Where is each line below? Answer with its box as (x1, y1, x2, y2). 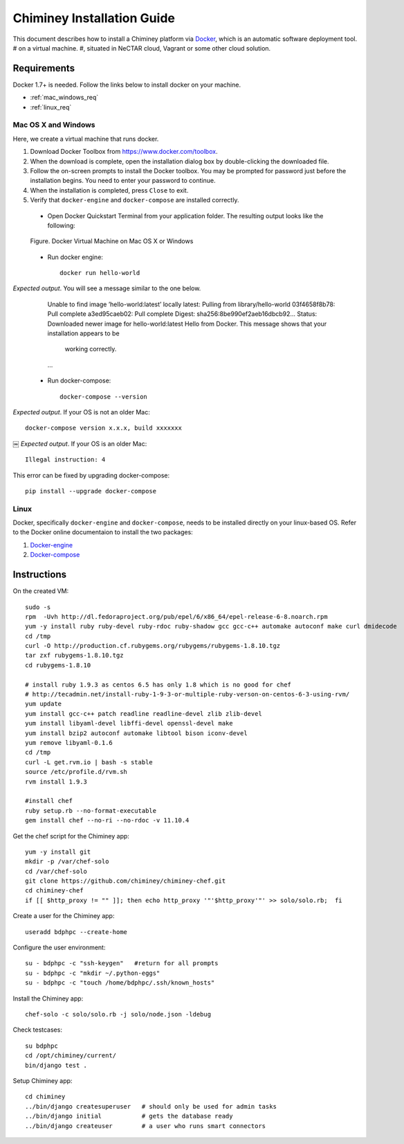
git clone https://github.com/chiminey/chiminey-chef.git (25, 877, 226, 885)
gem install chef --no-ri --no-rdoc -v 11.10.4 (25, 816, 190, 825)
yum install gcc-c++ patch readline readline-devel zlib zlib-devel (25, 710, 262, 717)
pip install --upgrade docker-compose (25, 487, 157, 495)
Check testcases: (12, 1026, 62, 1034)
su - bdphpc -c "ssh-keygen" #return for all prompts (25, 960, 219, 967)
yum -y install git (25, 847, 91, 856)
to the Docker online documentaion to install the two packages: (12, 528, 193, 536)
